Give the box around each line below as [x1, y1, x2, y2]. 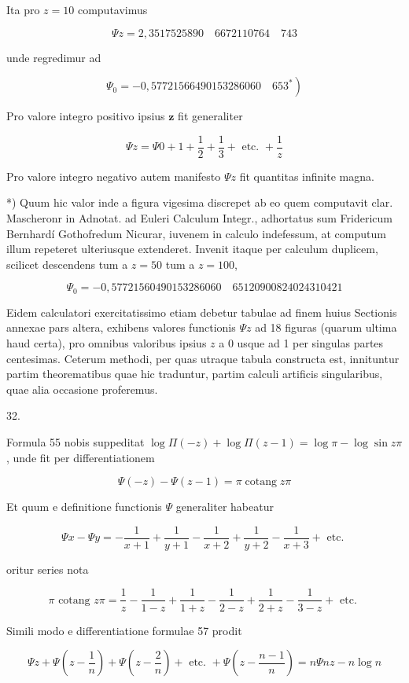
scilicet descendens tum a [6, 255, 128, 272]
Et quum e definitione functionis [6, 498, 162, 515]
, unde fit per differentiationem [6, 449, 155, 465]
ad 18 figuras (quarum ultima [255, 319, 397, 336]
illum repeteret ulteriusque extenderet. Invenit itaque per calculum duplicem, [6, 241, 378, 257]
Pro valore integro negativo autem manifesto [6, 167, 221, 184]
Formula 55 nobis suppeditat [6, 434, 145, 450]
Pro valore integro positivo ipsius [6, 108, 165, 124]
